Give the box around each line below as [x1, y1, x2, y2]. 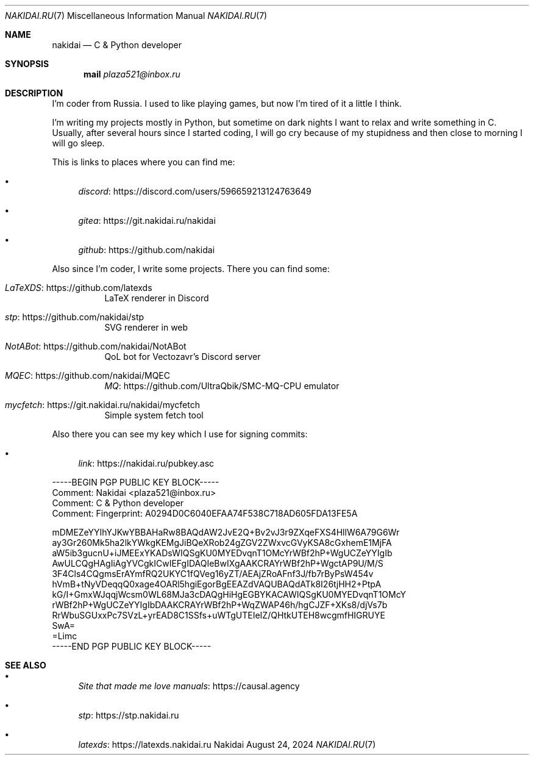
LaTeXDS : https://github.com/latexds [5, 282, 152, 293]
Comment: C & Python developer [52, 498, 184, 508]
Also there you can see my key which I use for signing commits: [52, 429, 308, 439]
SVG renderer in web [104, 322, 188, 332]
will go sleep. [52, 138, 105, 148]
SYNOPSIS [5, 59, 49, 69]
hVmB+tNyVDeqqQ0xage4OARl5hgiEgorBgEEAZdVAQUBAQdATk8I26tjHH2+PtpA [52, 579, 382, 589]
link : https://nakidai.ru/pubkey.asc [78, 458, 215, 468]
